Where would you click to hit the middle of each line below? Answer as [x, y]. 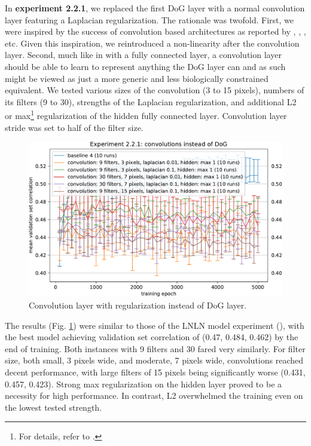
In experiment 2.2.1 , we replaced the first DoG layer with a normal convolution [155, 8]
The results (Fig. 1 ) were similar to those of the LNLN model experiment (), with [155, 325]
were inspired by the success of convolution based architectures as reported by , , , [155, 31]
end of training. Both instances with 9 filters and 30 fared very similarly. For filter [155, 348]
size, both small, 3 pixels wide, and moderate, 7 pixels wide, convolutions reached [154, 360]
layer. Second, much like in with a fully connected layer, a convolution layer [143, 55]
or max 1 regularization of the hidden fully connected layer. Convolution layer [146, 114]
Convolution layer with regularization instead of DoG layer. [138, 305]
